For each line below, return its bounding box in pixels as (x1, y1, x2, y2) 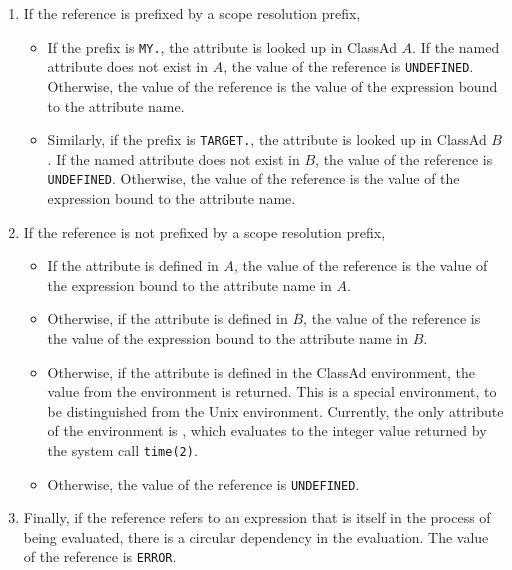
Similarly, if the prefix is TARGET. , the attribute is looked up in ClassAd (47, 129, 487, 150)
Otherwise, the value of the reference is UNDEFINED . (47, 473, 360, 494)
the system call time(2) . (47, 439, 198, 460)
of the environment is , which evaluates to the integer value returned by (47, 420, 487, 441)
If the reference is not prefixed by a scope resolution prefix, (23, 221, 386, 242)
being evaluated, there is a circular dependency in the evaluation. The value (23, 526, 489, 547)
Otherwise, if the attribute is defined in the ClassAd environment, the (47, 361, 476, 382)
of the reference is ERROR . (23, 546, 177, 567)
